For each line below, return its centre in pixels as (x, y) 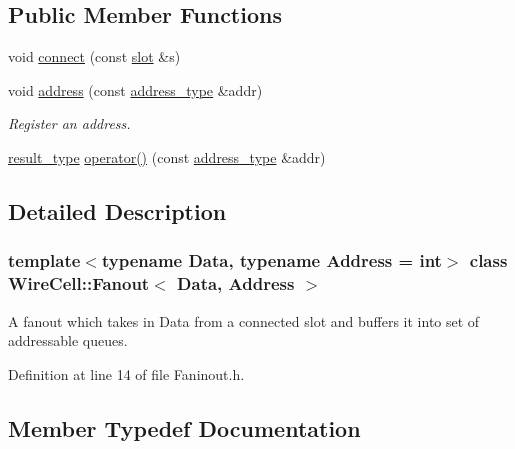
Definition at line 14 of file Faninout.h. (126, 373)
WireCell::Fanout (79, 283)
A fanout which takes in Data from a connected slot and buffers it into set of (244, 320)
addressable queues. (68, 340)
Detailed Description (117, 210)
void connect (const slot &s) (94, 56)
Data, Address (236, 283)
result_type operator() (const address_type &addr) (167, 156)
